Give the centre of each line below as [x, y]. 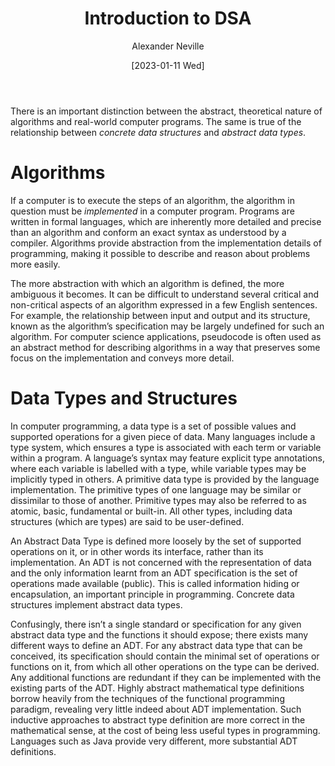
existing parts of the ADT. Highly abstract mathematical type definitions [157, 688]
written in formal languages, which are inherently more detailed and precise [166, 221]
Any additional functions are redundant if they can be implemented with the [166, 677]
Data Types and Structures [124, 398]
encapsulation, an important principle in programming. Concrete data [152, 594]
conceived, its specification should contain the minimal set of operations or [165, 656]
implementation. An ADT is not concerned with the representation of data [161, 562]
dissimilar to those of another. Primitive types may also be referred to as [158, 500]
